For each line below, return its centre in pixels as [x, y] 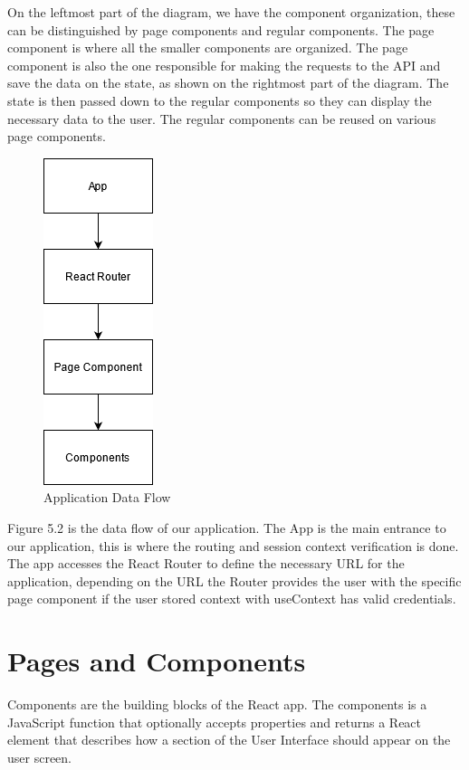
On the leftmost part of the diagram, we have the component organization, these [231, 12]
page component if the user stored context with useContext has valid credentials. [232, 599]
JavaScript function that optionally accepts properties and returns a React [215, 722]
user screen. [39, 757]
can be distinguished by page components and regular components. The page [221, 29]
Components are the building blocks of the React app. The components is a [217, 704]
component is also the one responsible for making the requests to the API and [224, 65]
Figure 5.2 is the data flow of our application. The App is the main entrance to [227, 527]
